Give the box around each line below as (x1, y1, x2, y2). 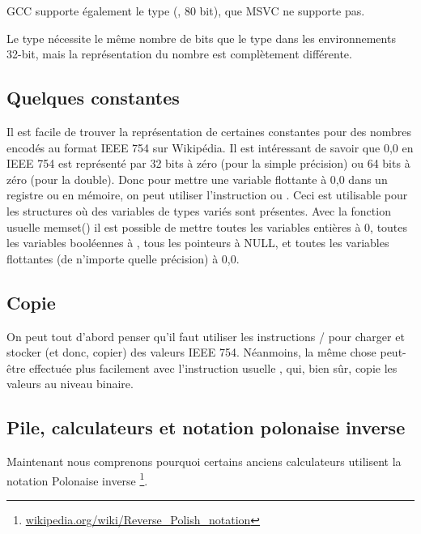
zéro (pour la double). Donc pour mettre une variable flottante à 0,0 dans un (6, 170, 388, 187)
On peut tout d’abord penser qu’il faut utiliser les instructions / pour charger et (6, 327, 405, 344)
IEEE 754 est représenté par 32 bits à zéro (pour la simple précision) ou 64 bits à (6, 155, 410, 172)
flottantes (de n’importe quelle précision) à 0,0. (6, 250, 240, 267)
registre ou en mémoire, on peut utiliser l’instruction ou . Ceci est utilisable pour (6, 186, 408, 203)
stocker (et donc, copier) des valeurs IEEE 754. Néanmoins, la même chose (6, 344, 376, 361)
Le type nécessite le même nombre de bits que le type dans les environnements (6, 29, 396, 46)
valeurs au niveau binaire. (6, 375, 134, 392)
